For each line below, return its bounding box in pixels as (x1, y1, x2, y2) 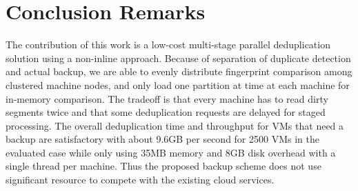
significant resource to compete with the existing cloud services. (6, 172, 275, 187)
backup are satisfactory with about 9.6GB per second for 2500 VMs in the (6, 132, 319, 146)
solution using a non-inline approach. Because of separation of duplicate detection (6, 50, 351, 65)
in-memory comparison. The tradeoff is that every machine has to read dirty (6, 91, 328, 105)
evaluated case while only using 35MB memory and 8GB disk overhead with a (6, 145, 336, 159)
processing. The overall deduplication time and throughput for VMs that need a (6, 118, 344, 132)
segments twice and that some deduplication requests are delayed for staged (6, 105, 326, 119)
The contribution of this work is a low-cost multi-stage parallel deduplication (6, 37, 330, 52)
